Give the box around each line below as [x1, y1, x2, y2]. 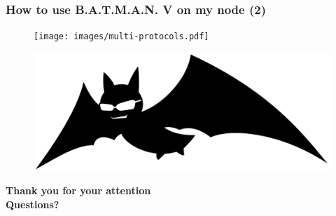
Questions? [6, 197, 59, 211]
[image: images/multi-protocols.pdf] [34, 32, 209, 42]
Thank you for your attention [6, 183, 151, 198]
